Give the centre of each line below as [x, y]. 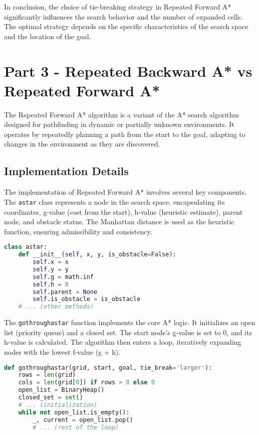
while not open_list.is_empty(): [74, 412]
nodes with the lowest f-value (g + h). [62, 352]
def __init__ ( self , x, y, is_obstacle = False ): [97, 255]
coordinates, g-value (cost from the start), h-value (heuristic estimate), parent [123, 211]
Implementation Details [66, 171]
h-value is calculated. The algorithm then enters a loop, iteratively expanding [123, 342]
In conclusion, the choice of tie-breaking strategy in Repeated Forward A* [118, 7]
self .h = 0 [51, 284]
